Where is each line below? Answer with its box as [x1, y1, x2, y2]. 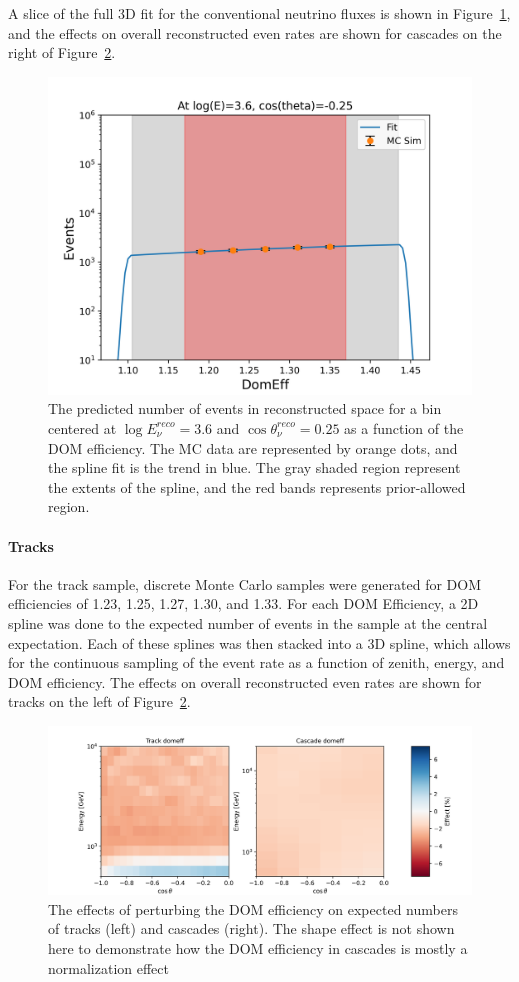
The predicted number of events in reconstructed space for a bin [48, 398, 442, 419]
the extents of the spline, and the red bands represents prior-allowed [48, 476, 466, 497]
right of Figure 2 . [8, 42, 116, 63]
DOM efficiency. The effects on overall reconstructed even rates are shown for [8, 671, 482, 692]
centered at [48, 417, 117, 438]
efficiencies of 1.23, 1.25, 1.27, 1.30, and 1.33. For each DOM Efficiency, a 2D [8, 593, 479, 614]
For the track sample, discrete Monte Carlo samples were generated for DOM [8, 573, 482, 594]
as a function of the [344, 417, 464, 438]
